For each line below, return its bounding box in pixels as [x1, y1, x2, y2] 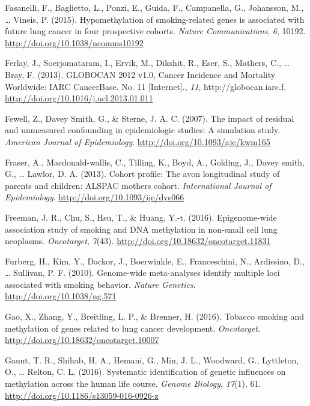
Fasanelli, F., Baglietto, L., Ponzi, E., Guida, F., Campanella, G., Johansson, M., [5, 1, 304, 13]
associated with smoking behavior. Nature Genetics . [5, 278, 196, 290]
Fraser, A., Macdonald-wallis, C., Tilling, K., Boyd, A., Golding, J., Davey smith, [5, 155, 305, 168]
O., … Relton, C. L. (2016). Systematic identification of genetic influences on [5, 365, 286, 378]
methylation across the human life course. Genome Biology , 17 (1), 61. [5, 377, 261, 390]
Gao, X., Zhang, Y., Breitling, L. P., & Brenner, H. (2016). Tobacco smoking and [5, 310, 305, 323]
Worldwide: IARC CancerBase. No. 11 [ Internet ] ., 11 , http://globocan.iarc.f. [5, 80, 287, 92]
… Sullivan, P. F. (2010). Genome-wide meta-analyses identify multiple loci [5, 266, 280, 279]
